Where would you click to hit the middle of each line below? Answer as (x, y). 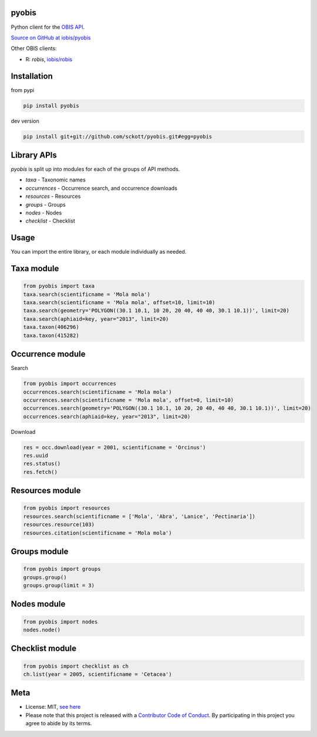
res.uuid (36, 456)
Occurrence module (48, 354)
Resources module (46, 491)
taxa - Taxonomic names (56, 180)
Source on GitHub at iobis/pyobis (51, 38)
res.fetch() (41, 472)
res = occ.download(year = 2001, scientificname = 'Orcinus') (114, 447)
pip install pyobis (51, 105)
